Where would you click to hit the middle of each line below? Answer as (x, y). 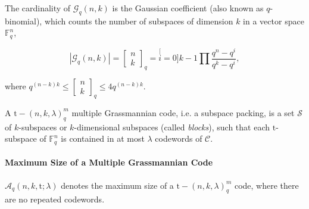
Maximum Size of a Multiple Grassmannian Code (109, 162)
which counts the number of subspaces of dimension (139, 21)
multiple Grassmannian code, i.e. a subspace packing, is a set (183, 112)
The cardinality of (38, 8)
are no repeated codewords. (55, 199)
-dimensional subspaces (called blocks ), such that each (172, 127)
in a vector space (274, 21)
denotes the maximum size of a (117, 185)
